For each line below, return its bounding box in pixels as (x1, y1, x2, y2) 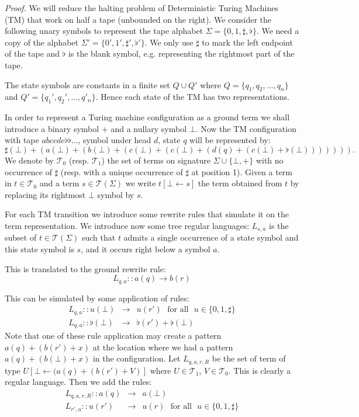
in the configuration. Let (92, 352, 181, 364)
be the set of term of (212, 352, 286, 364)
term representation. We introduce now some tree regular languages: (5, 219, 250, 231)
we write (125, 177, 156, 189)
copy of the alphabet (5, 36, 79, 48)
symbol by (97, 188, 134, 200)
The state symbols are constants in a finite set (5, 78, 170, 91)
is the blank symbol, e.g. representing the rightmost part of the (68, 47, 295, 60)
